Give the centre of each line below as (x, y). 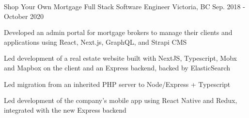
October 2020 (24, 16)
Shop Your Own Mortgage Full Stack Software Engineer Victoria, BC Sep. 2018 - (124, 6)
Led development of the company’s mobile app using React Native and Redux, (121, 100)
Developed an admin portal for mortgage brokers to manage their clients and (118, 32)
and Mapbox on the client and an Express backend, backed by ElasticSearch (117, 67)
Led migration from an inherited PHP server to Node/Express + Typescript (117, 84)
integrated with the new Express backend (65, 110)
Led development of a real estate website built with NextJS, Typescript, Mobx (120, 58)
